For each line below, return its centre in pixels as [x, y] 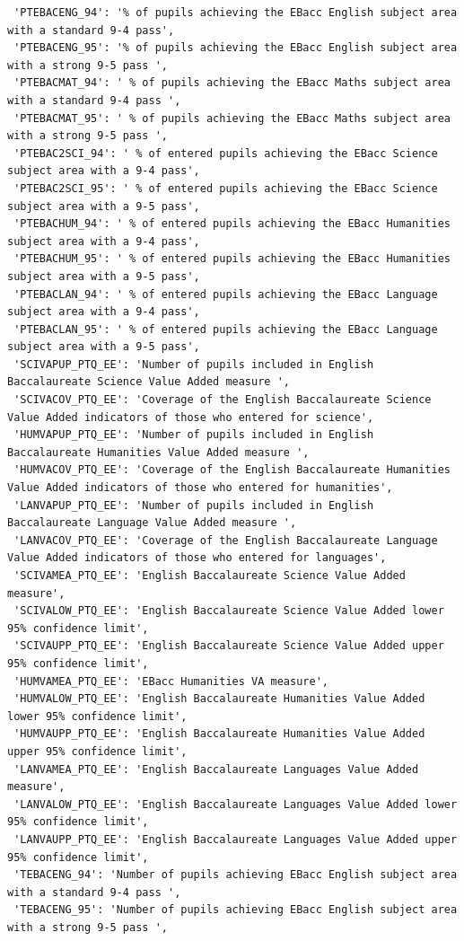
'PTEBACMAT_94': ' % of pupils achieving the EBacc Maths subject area [232, 83]
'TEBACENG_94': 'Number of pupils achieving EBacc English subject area [236, 875]
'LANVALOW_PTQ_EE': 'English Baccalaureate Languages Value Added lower [236, 804]
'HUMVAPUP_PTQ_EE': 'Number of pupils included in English [194, 435]
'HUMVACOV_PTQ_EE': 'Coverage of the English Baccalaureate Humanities [232, 470]
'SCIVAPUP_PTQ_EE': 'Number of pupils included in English [194, 364]
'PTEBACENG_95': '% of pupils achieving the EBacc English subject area [236, 48]
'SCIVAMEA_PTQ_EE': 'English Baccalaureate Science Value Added [210, 576]
